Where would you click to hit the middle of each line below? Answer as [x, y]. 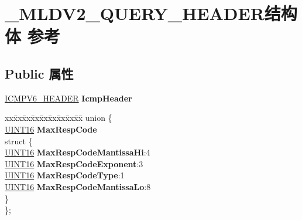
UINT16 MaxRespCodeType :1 [65, 175]
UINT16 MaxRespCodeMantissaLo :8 [78, 186]
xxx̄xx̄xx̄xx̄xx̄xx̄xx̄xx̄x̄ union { [59, 118]
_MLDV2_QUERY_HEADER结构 [151, 13]
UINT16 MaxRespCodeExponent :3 [74, 163]
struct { [19, 141]
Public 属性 [39, 73]
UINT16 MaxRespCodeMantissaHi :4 [78, 152]
